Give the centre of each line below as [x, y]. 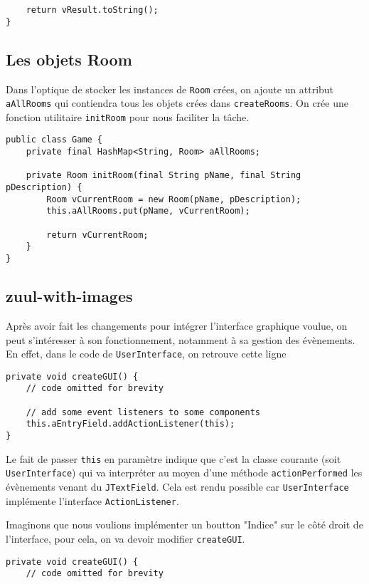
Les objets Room [69, 59]
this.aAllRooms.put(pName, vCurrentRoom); [148, 211]
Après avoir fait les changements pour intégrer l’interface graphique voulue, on [177, 325]
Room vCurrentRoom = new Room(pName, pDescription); [174, 199]
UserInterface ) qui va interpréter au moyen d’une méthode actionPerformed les [184, 473]
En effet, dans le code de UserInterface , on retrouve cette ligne [146, 354]
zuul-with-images [69, 296]
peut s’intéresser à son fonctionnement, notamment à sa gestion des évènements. [181, 339]
